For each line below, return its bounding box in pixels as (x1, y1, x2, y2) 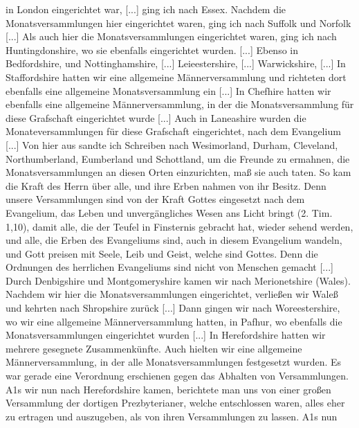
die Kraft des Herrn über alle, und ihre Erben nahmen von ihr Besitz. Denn (6, 178, 326, 193)
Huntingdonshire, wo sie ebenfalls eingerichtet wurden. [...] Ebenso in (6, 42, 298, 57)
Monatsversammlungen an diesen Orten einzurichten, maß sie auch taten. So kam (6, 165, 351, 179)
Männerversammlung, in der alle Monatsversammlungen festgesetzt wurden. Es (6, 355, 342, 369)
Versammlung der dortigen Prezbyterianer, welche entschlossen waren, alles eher (6, 395, 345, 410)
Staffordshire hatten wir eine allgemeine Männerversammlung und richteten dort (6, 69, 347, 84)
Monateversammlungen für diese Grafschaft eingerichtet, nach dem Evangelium (6, 124, 341, 139)
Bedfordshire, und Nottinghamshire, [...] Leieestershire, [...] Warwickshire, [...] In (6, 56, 346, 71)
